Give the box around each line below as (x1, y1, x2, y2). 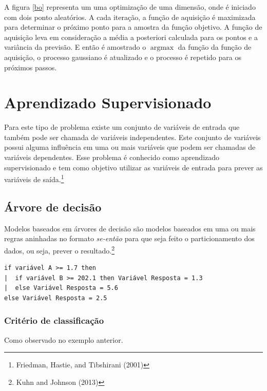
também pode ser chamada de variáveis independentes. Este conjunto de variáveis (4, 131, 261, 142)
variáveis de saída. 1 (4, 172, 64, 184)
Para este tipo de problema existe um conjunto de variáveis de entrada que (4, 122, 240, 132)
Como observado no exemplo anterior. (4, 334, 123, 345)
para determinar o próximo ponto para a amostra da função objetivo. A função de (4, 22, 262, 32)
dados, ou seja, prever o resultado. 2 (4, 243, 115, 256)
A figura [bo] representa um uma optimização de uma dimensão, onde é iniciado (4, 2, 256, 12)
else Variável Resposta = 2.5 (4, 294, 107, 302)
